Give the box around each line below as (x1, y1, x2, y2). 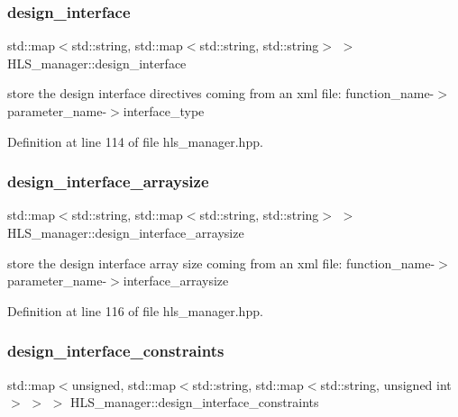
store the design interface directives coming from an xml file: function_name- (7, 84, 435, 103)
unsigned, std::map (71, 375, 176, 394)
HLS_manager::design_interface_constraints (69, 393, 319, 412)
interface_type (123, 102, 205, 120)
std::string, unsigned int (320, 375, 452, 394)
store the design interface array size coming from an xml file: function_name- (7, 253, 435, 272)
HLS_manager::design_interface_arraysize (7, 223, 244, 241)
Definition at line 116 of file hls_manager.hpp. (7, 301, 263, 320)
